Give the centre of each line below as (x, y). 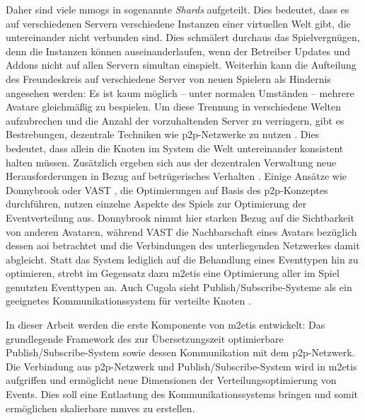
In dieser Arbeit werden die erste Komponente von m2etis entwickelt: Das (166, 325)
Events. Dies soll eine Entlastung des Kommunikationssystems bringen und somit (182, 394)
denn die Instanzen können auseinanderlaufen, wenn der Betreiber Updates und (178, 51)
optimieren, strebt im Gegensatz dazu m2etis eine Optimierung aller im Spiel (173, 273)
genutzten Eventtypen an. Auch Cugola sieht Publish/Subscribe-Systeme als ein (179, 286)
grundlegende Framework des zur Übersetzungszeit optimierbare (145, 338)
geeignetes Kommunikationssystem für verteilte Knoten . (128, 301)
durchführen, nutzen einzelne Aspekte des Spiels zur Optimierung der (156, 204)
